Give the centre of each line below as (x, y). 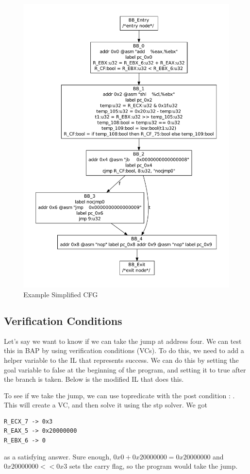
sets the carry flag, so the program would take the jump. (154, 466)
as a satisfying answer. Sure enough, (58, 456)
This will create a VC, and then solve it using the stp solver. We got (106, 405)
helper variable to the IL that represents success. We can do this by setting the (121, 360)
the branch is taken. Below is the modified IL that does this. (94, 379)
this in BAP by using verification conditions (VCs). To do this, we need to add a (124, 350)
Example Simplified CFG (61, 294)
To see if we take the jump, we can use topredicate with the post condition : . (119, 395)
